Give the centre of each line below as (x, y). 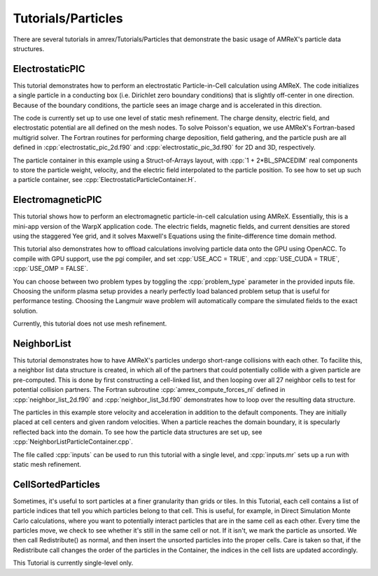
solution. (26, 311)
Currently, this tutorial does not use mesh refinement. (90, 324)
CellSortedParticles (57, 484)
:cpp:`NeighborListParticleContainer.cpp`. (73, 442)
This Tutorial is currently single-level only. (73, 563)
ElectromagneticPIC (57, 200)
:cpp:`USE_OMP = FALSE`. (51, 269)
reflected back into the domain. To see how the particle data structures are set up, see (138, 432)
